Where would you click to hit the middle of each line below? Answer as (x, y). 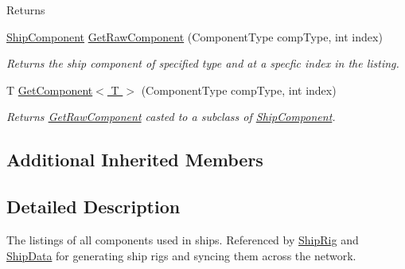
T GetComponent (50, 90)
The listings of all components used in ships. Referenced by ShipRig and (183, 239)
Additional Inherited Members (135, 160)
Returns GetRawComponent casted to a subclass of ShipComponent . (171, 117)
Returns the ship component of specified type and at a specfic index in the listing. (203, 63)
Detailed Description (93, 207)
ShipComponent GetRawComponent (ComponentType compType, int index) (195, 36)
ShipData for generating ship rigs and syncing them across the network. (181, 255)
